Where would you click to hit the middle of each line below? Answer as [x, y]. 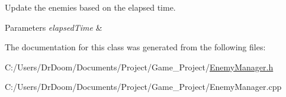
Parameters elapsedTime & [54, 27]
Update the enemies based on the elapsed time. [90, 7]
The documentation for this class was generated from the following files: [135, 47]
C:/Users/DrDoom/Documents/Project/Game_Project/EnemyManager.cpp [143, 87]
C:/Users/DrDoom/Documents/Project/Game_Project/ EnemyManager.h [139, 67]
